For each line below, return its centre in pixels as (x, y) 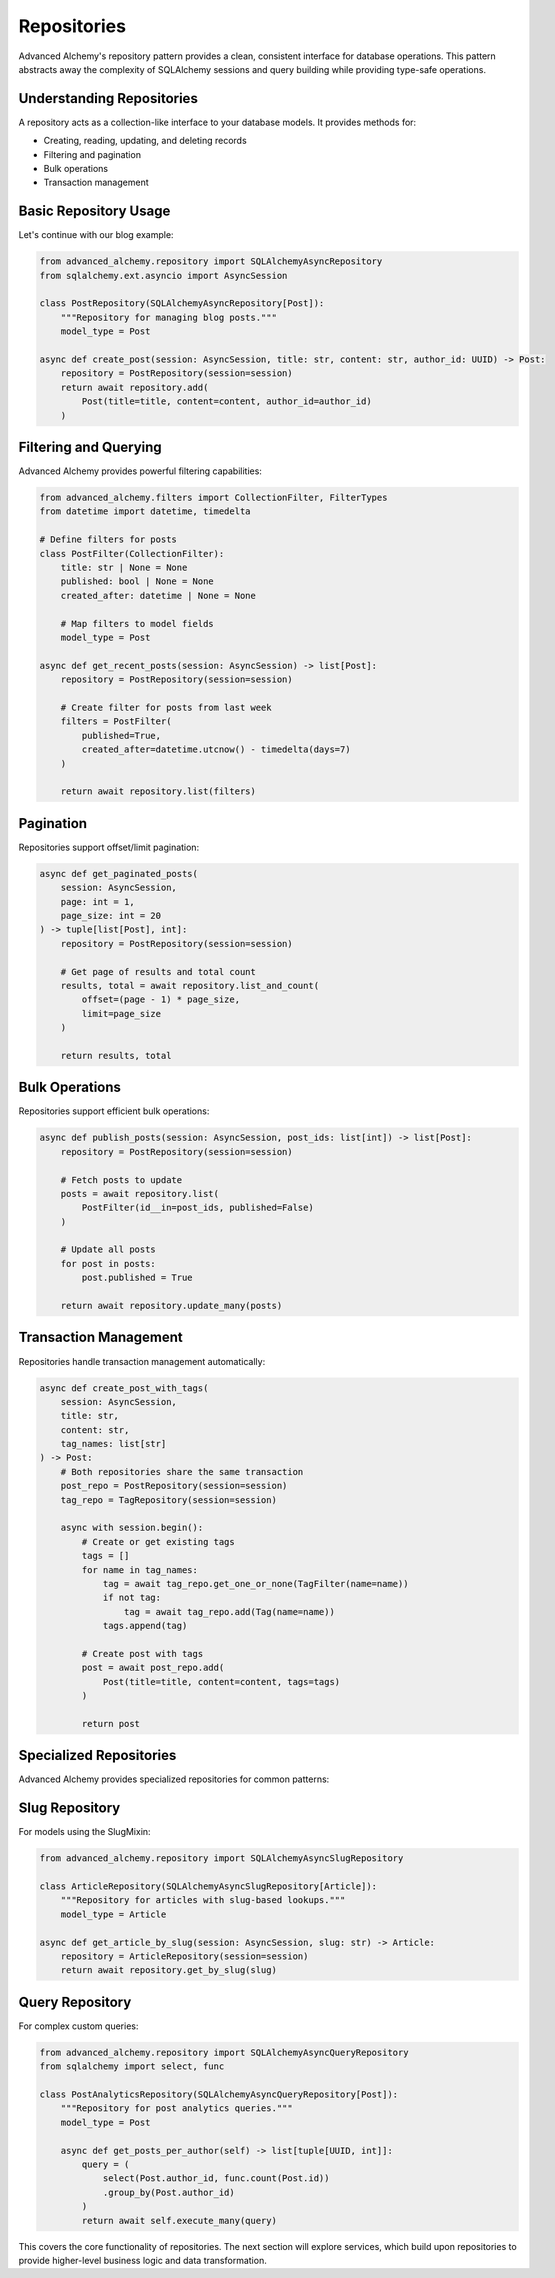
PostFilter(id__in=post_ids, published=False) (197, 1208)
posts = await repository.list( (140, 1193)
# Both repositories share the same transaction (182, 1471)
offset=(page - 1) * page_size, (160, 999)
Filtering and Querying (90, 447)
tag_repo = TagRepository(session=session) (168, 1499)
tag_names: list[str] (113, 1444)
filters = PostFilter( (116, 721)
